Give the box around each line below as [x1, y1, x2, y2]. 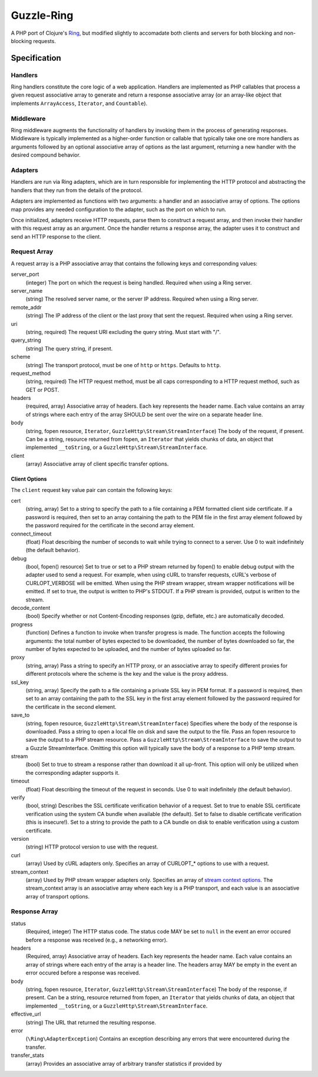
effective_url [11, 1010, 41, 1017]
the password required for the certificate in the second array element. [25, 522, 196, 529]
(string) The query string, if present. [25, 345, 113, 352]
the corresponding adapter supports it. [25, 769, 120, 776]
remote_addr [11, 303, 42, 310]
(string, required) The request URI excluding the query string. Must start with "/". [25, 328, 221, 335]
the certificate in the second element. [25, 703, 117, 710]
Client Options [11, 475, 47, 483]
